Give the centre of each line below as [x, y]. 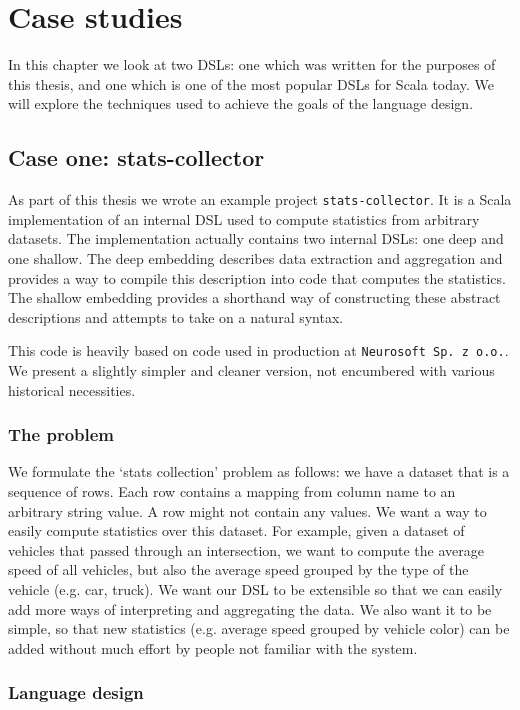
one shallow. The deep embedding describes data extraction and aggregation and [255, 257]
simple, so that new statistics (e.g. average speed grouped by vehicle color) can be [259, 628]
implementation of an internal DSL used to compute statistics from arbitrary [244, 218]
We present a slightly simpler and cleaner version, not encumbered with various [251, 369]
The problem [61, 434]
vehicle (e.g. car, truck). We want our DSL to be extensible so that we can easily [255, 588]
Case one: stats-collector [136, 157]
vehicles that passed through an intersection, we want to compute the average [246, 549]
